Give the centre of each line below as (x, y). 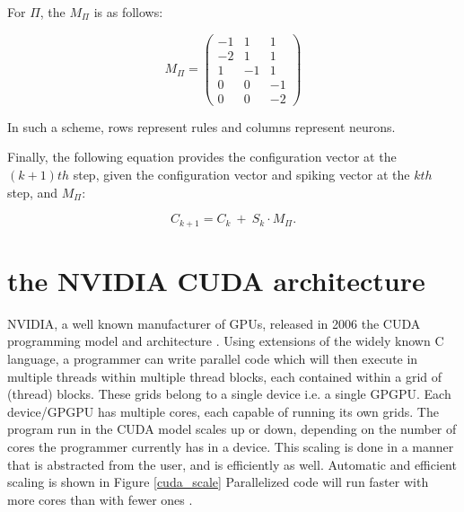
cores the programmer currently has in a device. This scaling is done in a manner (231, 446)
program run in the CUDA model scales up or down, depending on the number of (232, 429)
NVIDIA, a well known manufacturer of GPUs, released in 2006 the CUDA (214, 323)
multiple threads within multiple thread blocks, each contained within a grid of (225, 376)
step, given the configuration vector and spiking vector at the (241, 174)
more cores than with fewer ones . (100, 499)
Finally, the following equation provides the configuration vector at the (202, 157)
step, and (33, 192)
